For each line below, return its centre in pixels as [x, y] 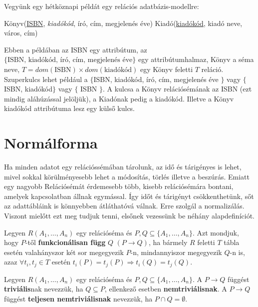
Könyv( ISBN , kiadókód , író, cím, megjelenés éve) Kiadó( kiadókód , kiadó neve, [123, 23]
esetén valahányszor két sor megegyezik [64, 252]
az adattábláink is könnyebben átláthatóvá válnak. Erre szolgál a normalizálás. [124, 206]
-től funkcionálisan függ [65, 242]
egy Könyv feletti [167, 69]
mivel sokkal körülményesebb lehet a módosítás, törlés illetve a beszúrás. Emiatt [127, 176]
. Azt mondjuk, [216, 232]
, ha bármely [168, 242]
